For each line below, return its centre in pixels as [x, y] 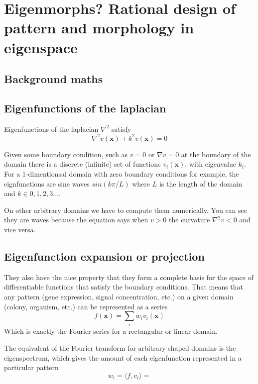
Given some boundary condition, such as [66, 154]
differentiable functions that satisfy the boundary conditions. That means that [124, 287]
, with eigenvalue [210, 164]
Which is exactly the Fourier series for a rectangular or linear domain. [111, 331]
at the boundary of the [216, 154]
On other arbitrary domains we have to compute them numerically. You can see [126, 210]
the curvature [190, 220]
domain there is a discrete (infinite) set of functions [82, 164]
